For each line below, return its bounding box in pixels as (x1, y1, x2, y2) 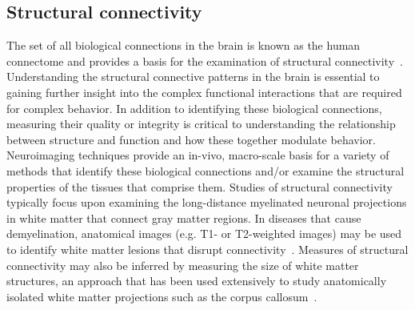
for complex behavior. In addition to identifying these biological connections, (6, 99, 382, 116)
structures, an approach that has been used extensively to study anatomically (6, 272, 387, 289)
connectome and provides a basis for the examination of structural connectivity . (6, 52, 403, 69)
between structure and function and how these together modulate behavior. (6, 131, 376, 147)
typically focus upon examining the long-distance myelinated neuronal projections (6, 194, 407, 211)
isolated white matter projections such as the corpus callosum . (6, 288, 317, 304)
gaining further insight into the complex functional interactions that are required (6, 83, 402, 100)
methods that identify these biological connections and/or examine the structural (6, 162, 405, 179)
